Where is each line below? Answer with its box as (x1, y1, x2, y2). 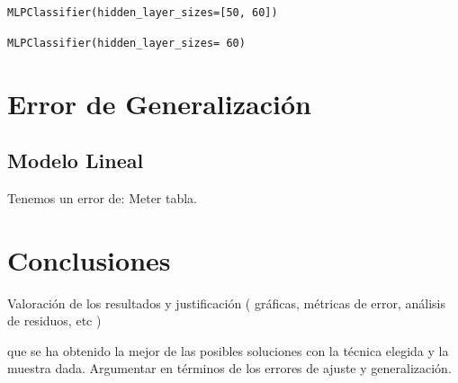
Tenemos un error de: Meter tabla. (7, 188, 198, 207)
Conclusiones (7, 241, 171, 278)
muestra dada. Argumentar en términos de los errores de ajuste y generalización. (7, 359, 452, 378)
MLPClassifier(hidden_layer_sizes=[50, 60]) (7, 6, 278, 19)
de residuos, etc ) (7, 311, 102, 330)
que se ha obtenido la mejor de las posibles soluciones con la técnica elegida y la (7, 341, 449, 360)
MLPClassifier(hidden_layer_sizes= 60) (7, 36, 246, 49)
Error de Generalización (7, 85, 311, 121)
